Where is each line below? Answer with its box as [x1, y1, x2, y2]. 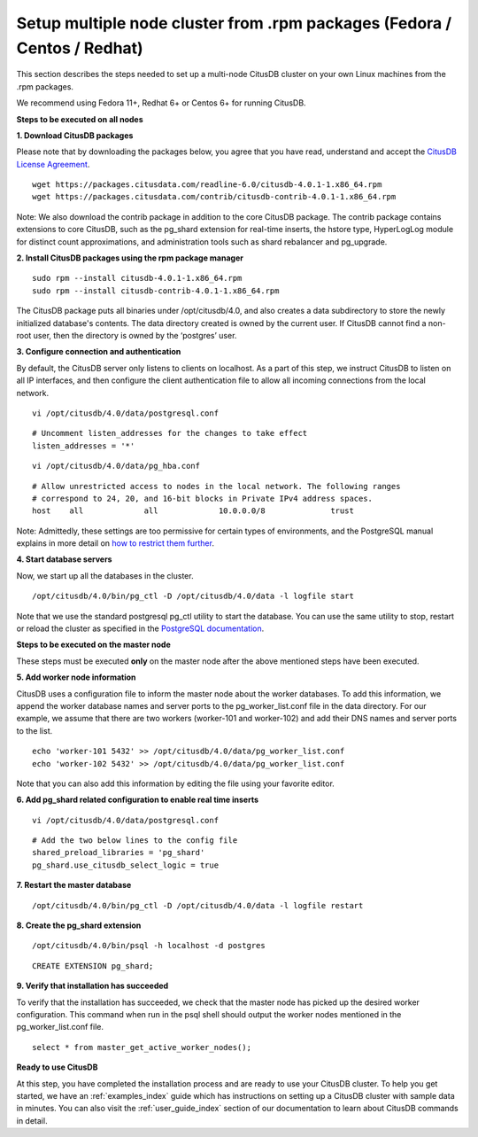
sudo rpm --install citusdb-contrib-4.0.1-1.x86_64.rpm [32, 285, 280, 296]
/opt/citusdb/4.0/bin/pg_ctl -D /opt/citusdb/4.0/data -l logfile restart [32, 900, 364, 910]
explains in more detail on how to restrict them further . [16, 538, 214, 549]
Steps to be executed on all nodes [16, 113, 143, 124]
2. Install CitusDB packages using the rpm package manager [16, 253, 243, 263]
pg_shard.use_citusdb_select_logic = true [32, 860, 220, 870]
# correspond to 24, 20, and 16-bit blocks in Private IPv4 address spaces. [32, 493, 374, 503]
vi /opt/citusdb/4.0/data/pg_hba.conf [32, 461, 201, 471]
